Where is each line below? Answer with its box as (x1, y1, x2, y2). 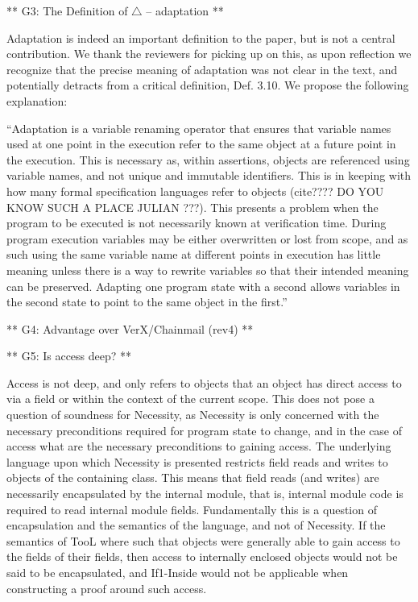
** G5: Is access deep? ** (6, 347, 132, 364)
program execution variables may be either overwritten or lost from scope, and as (6, 230, 408, 247)
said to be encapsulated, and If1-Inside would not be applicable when (6, 564, 349, 580)
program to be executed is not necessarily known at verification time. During (6, 214, 387, 231)
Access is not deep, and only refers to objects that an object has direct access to (6, 374, 402, 391)
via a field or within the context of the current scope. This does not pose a (6, 390, 375, 407)
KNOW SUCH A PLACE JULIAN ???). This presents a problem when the (6, 198, 379, 215)
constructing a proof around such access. (6, 579, 207, 596)
